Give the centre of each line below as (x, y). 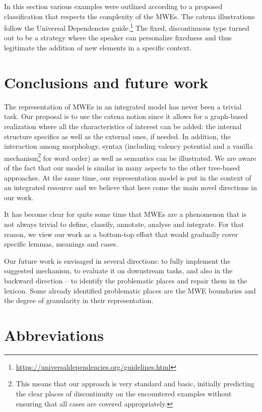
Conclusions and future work (106, 82)
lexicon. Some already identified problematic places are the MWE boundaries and (130, 290)
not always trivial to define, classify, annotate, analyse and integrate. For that (124, 224)
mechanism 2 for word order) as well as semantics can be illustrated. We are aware (130, 157)
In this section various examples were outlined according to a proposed (113, 6)
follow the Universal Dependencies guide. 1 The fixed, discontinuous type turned (127, 27)
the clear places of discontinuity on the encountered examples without (124, 393)
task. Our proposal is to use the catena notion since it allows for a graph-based (126, 116)
